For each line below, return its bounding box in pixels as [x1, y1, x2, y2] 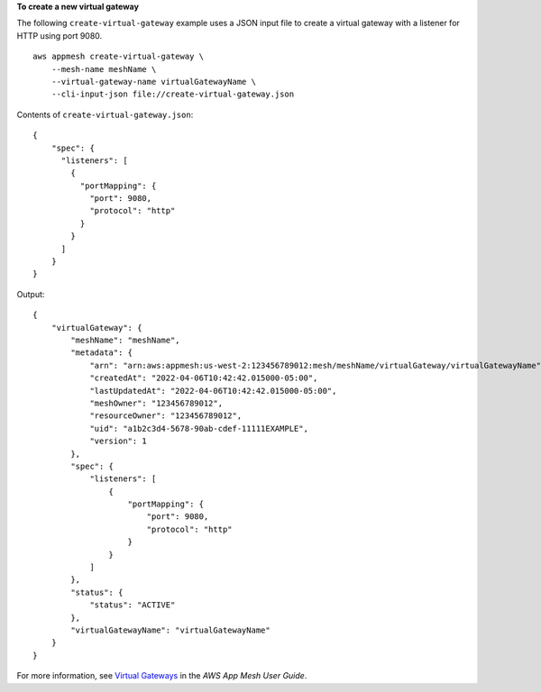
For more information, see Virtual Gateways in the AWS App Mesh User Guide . [16, 670, 307, 681]
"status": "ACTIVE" [89, 600, 176, 610]
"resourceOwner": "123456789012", [89, 411, 243, 421]
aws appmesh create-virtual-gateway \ [32, 51, 205, 62]
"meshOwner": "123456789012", [89, 397, 224, 408]
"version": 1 [89, 436, 148, 446]
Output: [16, 288, 45, 299]
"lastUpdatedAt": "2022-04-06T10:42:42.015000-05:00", [89, 386, 337, 396]
